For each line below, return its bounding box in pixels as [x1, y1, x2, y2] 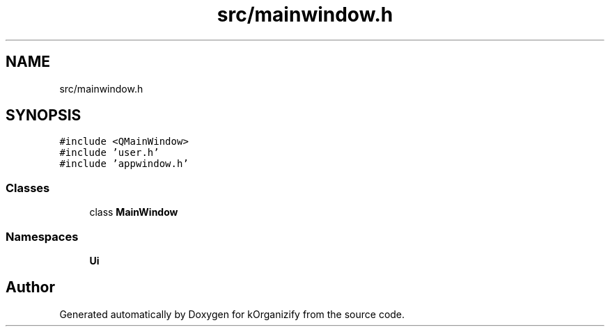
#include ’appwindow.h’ [59, 158, 189, 170]
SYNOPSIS [6, 106, 81, 125]
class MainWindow [89, 206, 178, 219]
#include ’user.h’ [59, 147, 159, 159]
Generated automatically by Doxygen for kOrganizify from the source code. [59, 308, 405, 320]
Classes [6, 180, 50, 195]
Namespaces [6, 229, 79, 244]
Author [6, 278, 55, 297]
